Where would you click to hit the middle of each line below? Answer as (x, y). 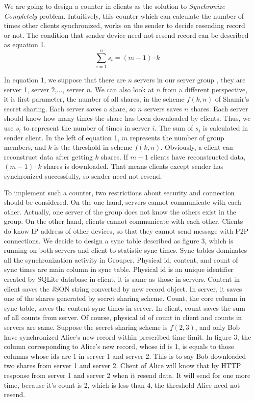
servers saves (163, 108)
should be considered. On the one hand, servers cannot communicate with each (123, 202)
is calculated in (225, 128)
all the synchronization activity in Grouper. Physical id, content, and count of (121, 259)
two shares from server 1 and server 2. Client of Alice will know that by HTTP (123, 365)
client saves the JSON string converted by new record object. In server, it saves (123, 288)
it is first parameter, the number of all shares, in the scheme (94, 99)
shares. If (115, 156)
